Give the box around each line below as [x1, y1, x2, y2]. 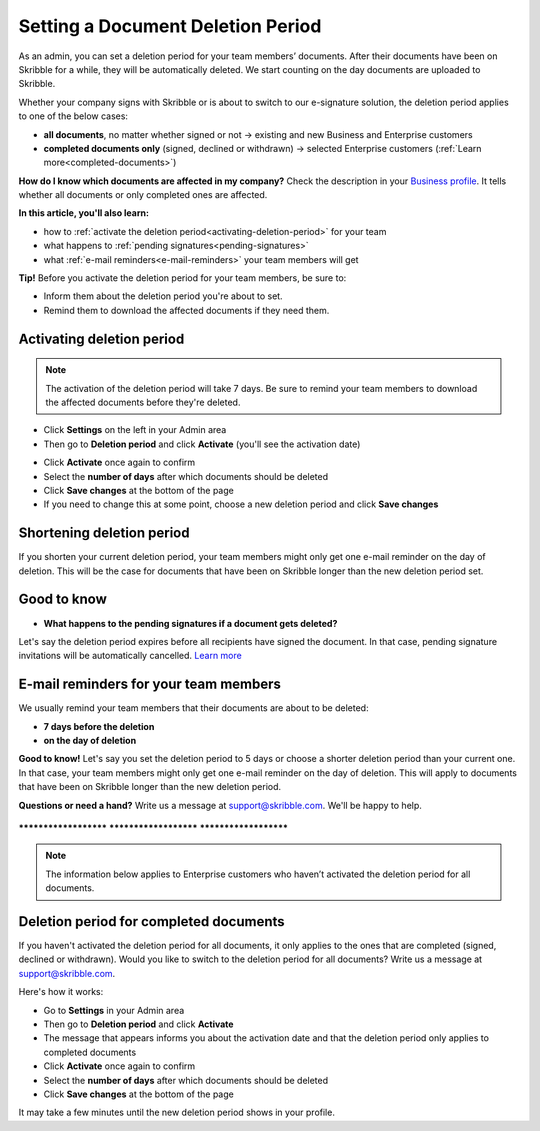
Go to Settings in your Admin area [43, 1004, 185, 1016]
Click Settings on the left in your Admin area [43, 424, 227, 436]
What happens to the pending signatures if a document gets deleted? [43, 617, 338, 629]
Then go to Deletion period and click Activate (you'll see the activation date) [43, 438, 361, 450]
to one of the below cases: [18, 110, 129, 122]
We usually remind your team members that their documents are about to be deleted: [18, 702, 369, 714]
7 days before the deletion [43, 720, 155, 732]
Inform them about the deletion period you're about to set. [43, 290, 284, 302]
